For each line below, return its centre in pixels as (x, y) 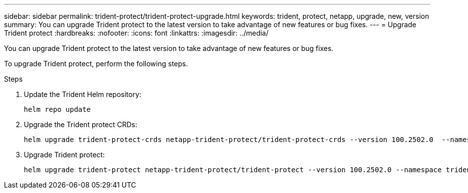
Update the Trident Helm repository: (83, 94)
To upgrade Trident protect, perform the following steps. (96, 64)
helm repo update (57, 109)
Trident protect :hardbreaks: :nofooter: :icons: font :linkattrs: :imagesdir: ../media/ (136, 33)
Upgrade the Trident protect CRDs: (81, 124)
